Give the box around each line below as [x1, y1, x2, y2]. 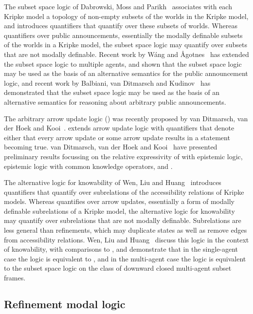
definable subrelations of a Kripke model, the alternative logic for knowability [4, 205, 235, 216]
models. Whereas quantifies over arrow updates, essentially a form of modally [4, 196, 235, 206]
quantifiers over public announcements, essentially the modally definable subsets [4, 30, 243, 40]
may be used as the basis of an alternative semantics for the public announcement [4, 68, 248, 78]
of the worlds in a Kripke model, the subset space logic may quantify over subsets [4, 39, 247, 50]
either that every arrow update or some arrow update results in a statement [4, 132, 230, 142]
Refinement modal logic [4, 296, 126, 312]
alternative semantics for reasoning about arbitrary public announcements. [4, 96, 226, 107]
